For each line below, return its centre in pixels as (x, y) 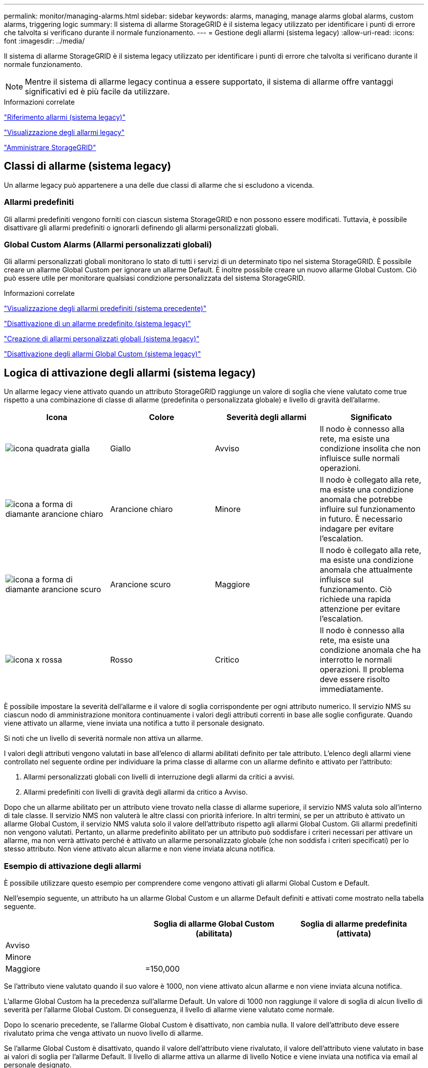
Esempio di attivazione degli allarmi (73, 866)
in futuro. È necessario (361, 519)
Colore (162, 417)
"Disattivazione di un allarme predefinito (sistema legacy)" (97, 324)
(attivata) (354, 933)
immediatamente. (352, 689)
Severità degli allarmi (266, 417)
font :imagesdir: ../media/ (44, 41)
